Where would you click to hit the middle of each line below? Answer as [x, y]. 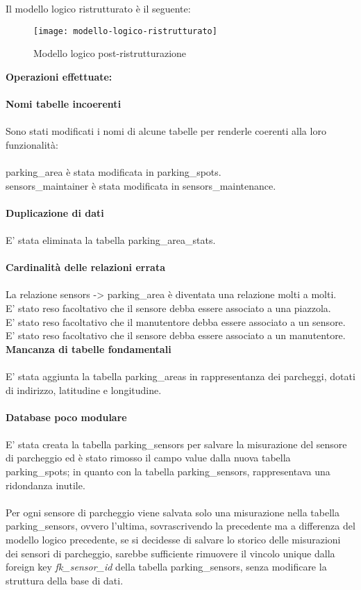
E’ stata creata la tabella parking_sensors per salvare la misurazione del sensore [176, 444]
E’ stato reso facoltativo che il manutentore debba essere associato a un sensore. [176, 321]
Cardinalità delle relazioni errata [85, 267]
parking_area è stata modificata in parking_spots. [114, 172]
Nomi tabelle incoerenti [64, 104]
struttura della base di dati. [65, 580]
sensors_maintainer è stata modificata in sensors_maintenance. [141, 185]
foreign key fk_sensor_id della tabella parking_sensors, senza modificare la [166, 567]
